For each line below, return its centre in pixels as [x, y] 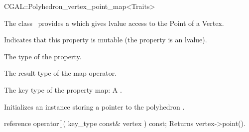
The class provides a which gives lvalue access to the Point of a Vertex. [114, 23]
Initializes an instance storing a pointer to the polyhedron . [94, 106]
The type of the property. [43, 56]
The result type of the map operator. [61, 73]
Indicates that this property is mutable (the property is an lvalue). [106, 40]
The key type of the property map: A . [63, 89]
